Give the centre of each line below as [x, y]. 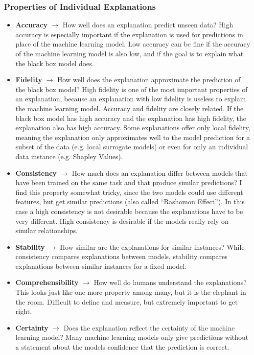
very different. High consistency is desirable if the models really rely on [122, 221]
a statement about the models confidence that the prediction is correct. [122, 347]
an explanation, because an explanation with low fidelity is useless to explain [131, 99]
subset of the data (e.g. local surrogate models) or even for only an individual [132, 147]
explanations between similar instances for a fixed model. [101, 266]
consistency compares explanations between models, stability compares [121, 256]
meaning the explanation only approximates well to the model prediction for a [133, 137]
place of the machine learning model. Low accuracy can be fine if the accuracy [133, 44]
